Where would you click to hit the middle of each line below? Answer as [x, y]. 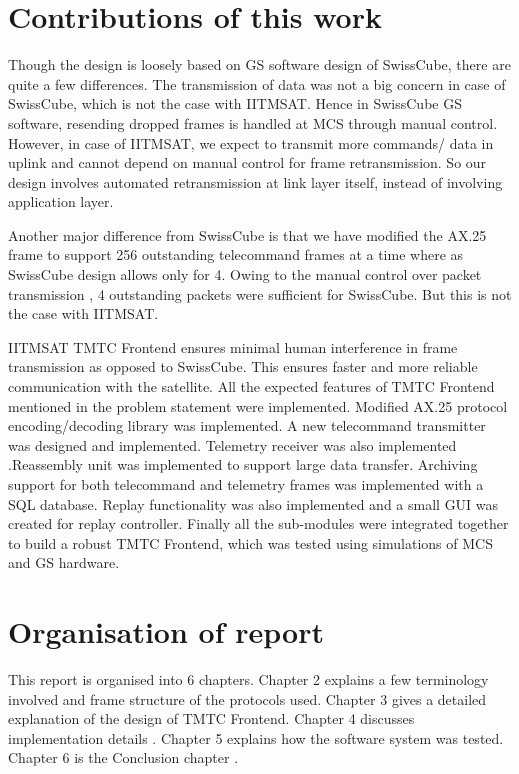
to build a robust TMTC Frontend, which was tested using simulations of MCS [250, 542]
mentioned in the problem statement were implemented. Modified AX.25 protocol [258, 405]
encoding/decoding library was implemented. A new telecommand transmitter [247, 425]
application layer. [61, 201]
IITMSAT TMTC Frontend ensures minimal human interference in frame [233, 346]
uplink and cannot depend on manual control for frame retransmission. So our [247, 162]
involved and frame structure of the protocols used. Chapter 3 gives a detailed [247, 698]
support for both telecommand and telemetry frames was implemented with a [246, 484]
